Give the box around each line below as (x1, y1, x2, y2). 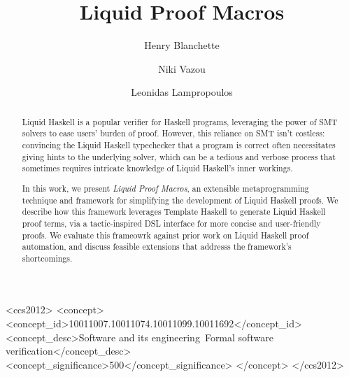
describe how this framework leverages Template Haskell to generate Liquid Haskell (22, 206, 326, 218)
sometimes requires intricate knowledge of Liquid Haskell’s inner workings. (22, 162, 293, 174)
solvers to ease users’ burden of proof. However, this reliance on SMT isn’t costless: (22, 127, 325, 139)
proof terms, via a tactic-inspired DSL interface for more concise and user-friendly (22, 217, 321, 229)
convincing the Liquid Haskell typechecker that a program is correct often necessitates (22, 139, 336, 151)
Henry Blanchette (144, 38, 220, 52)
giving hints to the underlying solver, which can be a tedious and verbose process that (22, 150, 336, 162)
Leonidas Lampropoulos (131, 85, 233, 99)
